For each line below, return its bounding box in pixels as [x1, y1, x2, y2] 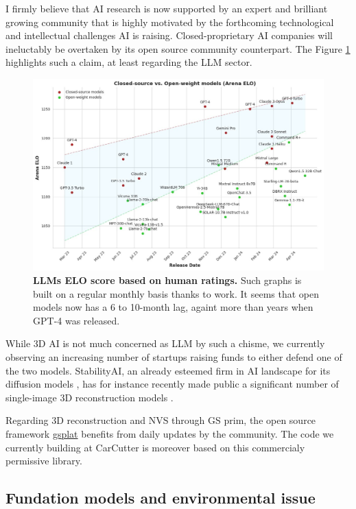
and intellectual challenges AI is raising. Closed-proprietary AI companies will [5, 28, 333, 43]
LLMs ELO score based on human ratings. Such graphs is [33, 273, 302, 287]
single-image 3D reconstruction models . [5, 390, 174, 404]
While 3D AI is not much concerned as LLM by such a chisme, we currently [5, 336, 325, 351]
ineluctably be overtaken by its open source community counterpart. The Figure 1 [5, 41, 351, 56]
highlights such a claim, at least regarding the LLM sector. [5, 55, 252, 69]
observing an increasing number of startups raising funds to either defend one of [5, 350, 342, 364]
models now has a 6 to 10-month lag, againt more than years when [33, 300, 313, 314]
